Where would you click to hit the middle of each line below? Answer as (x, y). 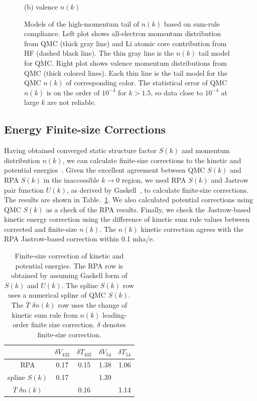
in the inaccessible (71, 179)
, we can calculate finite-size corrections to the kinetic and (152, 160)
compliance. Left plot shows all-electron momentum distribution (123, 33)
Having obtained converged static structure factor (81, 150)
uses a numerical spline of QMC (57, 295)
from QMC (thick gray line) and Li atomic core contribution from (125, 43)
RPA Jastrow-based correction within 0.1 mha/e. (79, 239)
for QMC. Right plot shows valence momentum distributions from (125, 62)
